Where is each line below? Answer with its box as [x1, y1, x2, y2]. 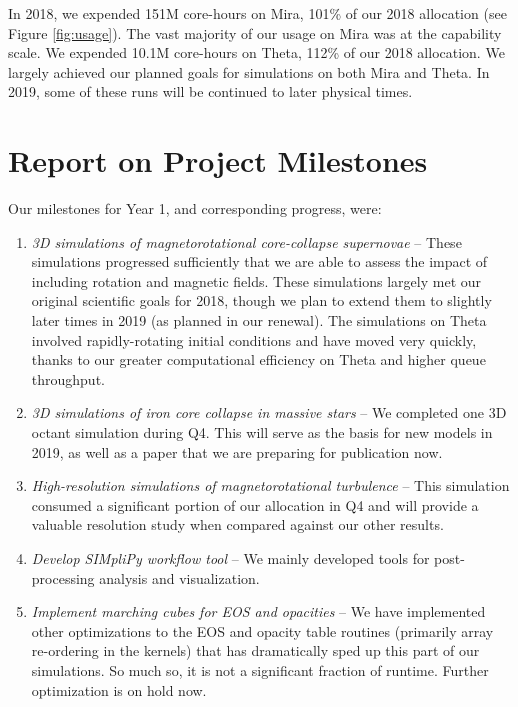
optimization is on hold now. [31, 679, 207, 700]
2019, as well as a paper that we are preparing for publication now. [31, 441, 443, 462]
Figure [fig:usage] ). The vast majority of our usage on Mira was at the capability [8, 22, 502, 43]
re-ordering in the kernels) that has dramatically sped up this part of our [31, 640, 480, 661]
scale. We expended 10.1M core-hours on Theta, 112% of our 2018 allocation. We [8, 42, 505, 63]
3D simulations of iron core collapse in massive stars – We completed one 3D [31, 402, 507, 423]
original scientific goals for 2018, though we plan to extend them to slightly [31, 290, 492, 311]
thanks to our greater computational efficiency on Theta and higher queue [31, 349, 486, 370]
